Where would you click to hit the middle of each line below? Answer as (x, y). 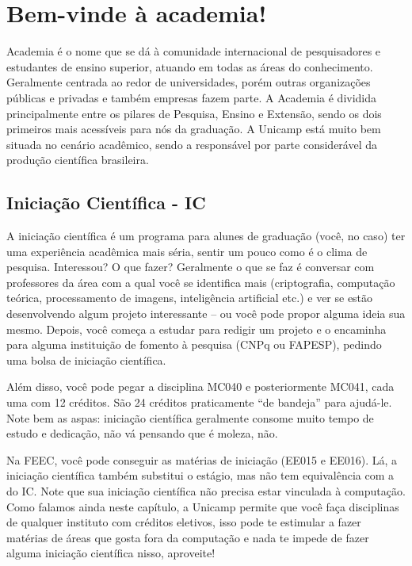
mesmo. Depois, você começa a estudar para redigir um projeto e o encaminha (196, 329)
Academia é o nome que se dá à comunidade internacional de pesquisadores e (194, 51)
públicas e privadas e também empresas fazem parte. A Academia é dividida (192, 97)
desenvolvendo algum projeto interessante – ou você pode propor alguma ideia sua (206, 314)
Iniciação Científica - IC (106, 203)
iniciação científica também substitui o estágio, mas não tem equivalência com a (200, 475)
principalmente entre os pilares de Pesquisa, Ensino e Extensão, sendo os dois (194, 113)
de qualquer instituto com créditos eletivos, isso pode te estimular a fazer (184, 522)
